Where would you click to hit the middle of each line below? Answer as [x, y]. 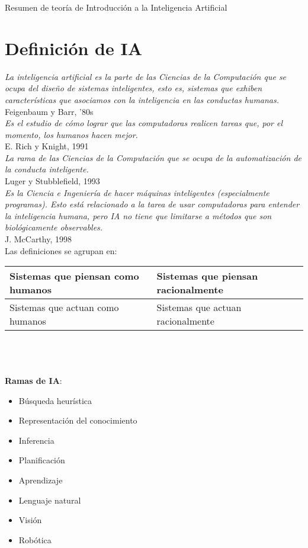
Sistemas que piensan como [74, 276]
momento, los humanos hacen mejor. [71, 134]
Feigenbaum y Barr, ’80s [49, 111]
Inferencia [36, 440]
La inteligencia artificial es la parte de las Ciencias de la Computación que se [146, 76]
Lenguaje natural [50, 500]
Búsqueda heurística [55, 400]
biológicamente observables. [54, 227]
